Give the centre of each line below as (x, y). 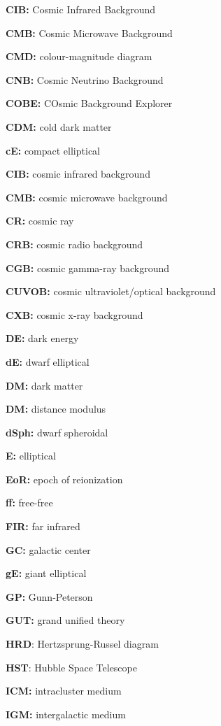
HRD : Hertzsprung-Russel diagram (82, 644)
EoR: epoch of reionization (64, 479)
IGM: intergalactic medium (66, 714)
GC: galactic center (48, 549)
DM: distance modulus (56, 409)
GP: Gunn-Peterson (49, 596)
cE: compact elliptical (53, 150)
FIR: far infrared (43, 526)
